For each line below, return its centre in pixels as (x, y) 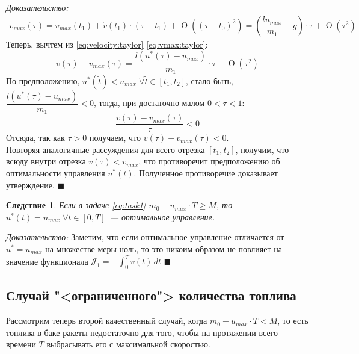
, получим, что (262, 149)
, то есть (293, 321)
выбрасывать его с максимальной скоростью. (128, 344)
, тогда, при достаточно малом (149, 103)
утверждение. (30, 185)
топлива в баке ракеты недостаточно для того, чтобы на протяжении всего (142, 332)
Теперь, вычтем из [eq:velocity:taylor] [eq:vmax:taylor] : (107, 44)
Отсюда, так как (35, 138)
